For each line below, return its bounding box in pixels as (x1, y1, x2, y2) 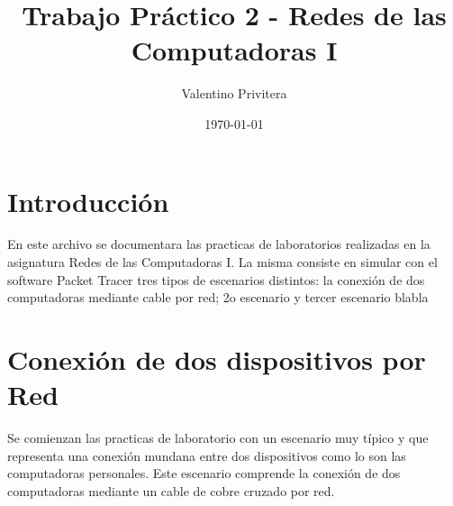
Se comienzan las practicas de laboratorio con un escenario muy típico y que (7, 428, 429, 447)
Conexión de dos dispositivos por (7, 341, 426, 377)
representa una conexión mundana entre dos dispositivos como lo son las (7, 446, 406, 465)
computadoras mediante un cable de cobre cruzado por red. (7, 481, 335, 500)
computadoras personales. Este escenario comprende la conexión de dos (7, 464, 401, 483)
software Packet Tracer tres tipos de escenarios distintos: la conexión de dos (7, 270, 425, 289)
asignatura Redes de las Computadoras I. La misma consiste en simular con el (7, 253, 438, 271)
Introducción (7, 182, 169, 219)
